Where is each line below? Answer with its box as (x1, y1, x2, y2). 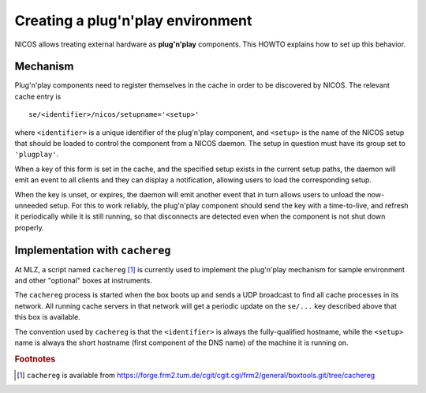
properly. (14, 223, 44, 232)
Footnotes (14, 354, 56, 365)
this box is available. (14, 313, 80, 322)
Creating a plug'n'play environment (14, 12, 252, 29)
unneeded (14, 200, 48, 210)
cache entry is (14, 92, 62, 101)
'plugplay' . (14, 150, 59, 159)
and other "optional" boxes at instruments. (14, 276, 153, 286)
